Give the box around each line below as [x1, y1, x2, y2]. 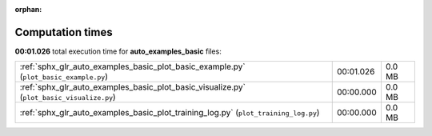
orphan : [14, 5, 42, 14]
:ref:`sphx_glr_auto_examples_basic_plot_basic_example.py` [19, 61, 246, 72]
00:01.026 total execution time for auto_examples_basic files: [14, 46, 222, 56]
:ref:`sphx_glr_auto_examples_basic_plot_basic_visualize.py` [19, 82, 246, 93]
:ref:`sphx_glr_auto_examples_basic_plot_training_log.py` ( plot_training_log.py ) [19, 107, 320, 118]
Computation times [14, 25, 113, 39]
